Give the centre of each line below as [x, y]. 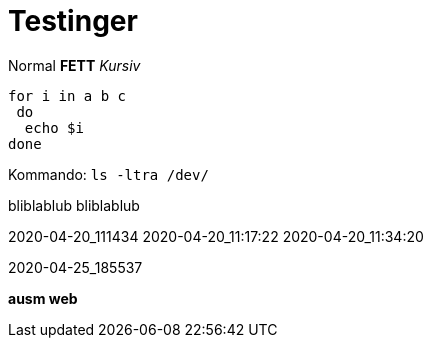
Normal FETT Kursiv [74, 65]
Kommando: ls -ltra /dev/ [108, 174]
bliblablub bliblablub [74, 205]
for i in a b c [67, 95]
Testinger [73, 21]
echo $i [54, 127]
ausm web [43, 298]
